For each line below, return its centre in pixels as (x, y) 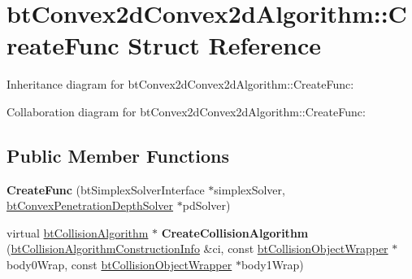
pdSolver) (206, 205)
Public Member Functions (118, 155)
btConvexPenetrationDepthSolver (90, 205)
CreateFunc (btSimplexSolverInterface (106, 189)
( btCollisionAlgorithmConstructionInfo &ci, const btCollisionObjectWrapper (197, 248)
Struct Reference (224, 45)
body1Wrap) (272, 265)
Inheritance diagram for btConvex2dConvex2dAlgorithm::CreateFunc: (180, 84)
